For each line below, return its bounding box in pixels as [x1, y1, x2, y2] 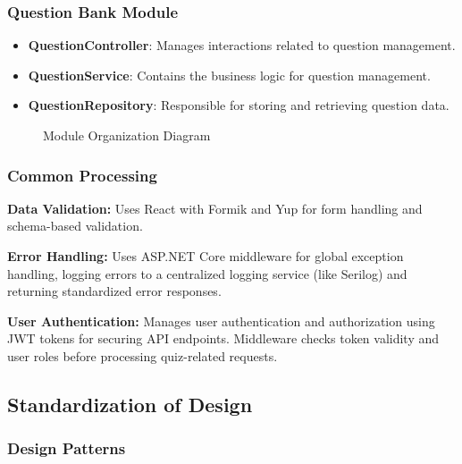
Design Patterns [7, 437, 126, 460]
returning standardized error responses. [7, 282, 222, 300]
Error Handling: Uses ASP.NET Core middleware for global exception [7, 247, 404, 265]
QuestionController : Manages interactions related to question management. [28, 36, 456, 55]
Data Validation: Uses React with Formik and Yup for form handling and [7, 198, 423, 217]
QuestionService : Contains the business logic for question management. [28, 65, 431, 84]
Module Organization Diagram [43, 126, 211, 144]
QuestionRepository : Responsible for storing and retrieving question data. [28, 96, 449, 114]
